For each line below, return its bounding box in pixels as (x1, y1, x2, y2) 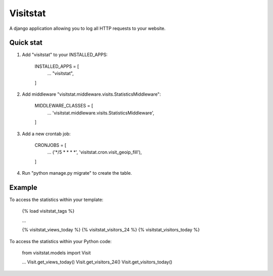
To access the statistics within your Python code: (9, 238, 112, 244)
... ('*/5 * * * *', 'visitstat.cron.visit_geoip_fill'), (47, 149, 142, 155)
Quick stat (9, 38, 43, 47)
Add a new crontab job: (22, 131, 71, 137)
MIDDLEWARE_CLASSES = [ (34, 103, 94, 109)
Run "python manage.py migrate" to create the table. (22, 170, 132, 176)
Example (9, 183, 37, 192)
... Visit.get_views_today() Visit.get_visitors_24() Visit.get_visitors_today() (22, 259, 173, 265)
